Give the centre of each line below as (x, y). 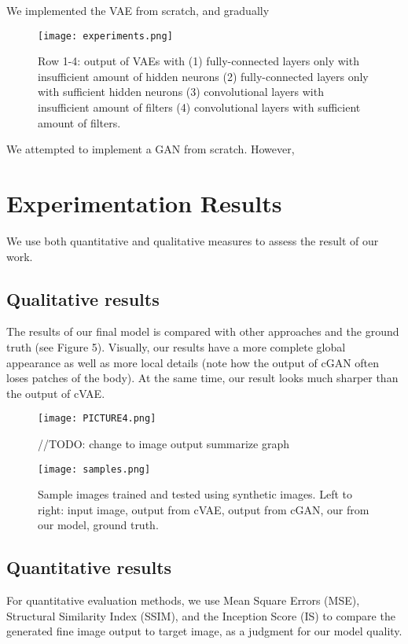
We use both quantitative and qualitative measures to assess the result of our (193, 240)
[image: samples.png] (94, 469)
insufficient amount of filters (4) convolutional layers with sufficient (199, 107)
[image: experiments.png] (105, 36)
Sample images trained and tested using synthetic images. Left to (195, 494)
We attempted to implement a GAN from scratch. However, (151, 149)
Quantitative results (89, 567)
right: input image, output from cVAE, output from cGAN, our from (204, 509)
